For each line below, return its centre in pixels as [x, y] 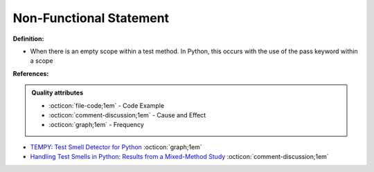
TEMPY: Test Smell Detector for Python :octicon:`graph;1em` [116, 147]
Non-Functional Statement [91, 18]
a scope [42, 61]
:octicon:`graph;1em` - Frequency [97, 125]
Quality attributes [57, 93]
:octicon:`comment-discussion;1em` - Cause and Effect [127, 115]
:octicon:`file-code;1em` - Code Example [107, 105]
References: [31, 73]
